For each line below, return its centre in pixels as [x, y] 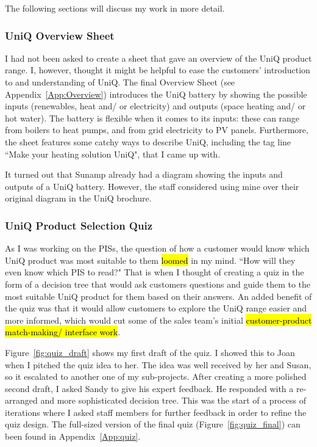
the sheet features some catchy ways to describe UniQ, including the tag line [148, 141]
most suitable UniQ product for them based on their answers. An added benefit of [158, 296]
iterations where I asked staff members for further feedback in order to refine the [156, 412]
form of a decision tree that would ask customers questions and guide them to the [158, 284]
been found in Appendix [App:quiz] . [73, 436]
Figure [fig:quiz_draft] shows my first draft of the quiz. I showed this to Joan [150, 352]
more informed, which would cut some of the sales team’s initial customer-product [158, 320]
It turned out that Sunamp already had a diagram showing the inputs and [144, 174]
